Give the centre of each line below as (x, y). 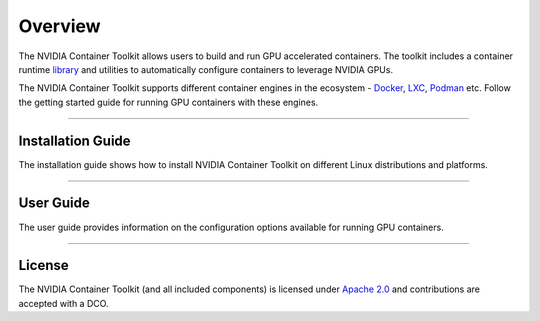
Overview (59, 26)
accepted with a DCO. (63, 303)
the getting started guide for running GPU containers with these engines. (168, 102)
